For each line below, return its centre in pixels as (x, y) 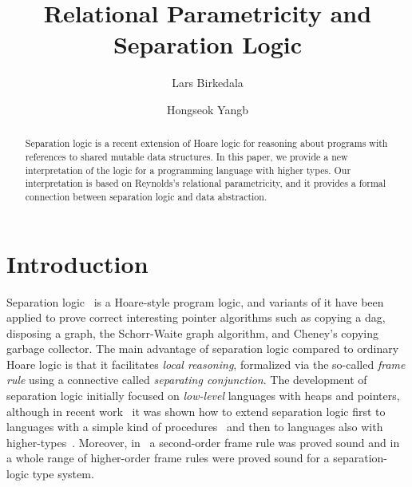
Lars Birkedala (208, 83)
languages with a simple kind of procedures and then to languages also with (195, 427)
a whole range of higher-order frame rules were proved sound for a (168, 458)
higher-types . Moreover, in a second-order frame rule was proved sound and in (203, 442)
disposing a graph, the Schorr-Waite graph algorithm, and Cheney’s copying (192, 333)
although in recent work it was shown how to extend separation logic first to (196, 411)
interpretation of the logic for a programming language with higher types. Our (188, 170)
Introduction (77, 263)
